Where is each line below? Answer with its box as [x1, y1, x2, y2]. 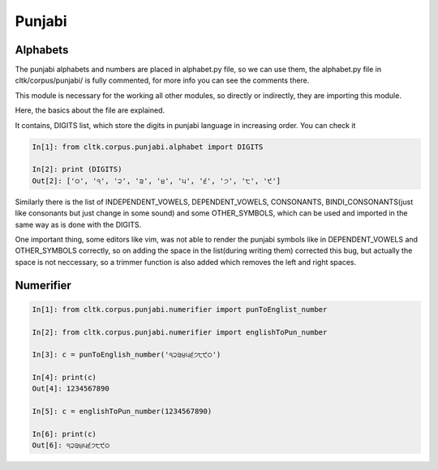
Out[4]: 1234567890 [32, 384, 109, 393]
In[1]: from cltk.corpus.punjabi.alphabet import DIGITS [32, 142, 264, 152]
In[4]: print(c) [32, 373, 97, 382]
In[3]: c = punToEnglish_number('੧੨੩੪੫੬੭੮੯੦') [32, 350, 221, 360]
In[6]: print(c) [32, 429, 97, 439]
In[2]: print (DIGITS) [32, 164, 122, 174]
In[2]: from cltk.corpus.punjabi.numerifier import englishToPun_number [32, 327, 328, 336]
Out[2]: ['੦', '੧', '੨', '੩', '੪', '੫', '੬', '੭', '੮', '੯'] [32, 176, 281, 186]
